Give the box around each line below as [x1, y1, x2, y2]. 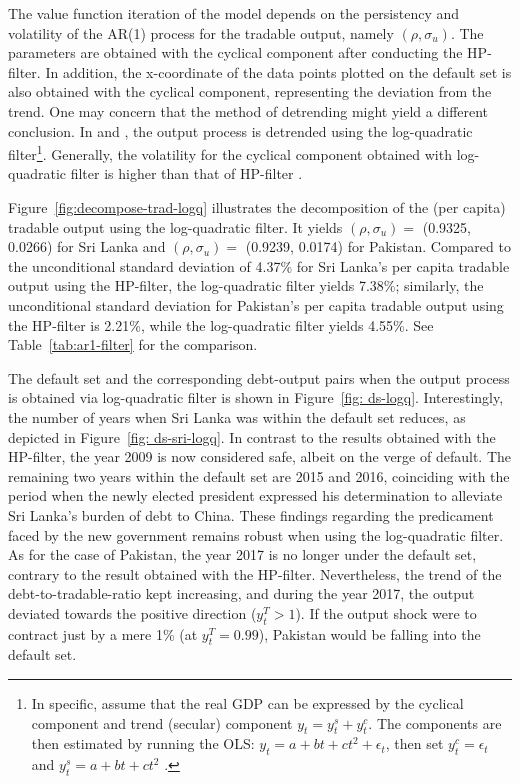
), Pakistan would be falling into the [258, 623, 481, 644]
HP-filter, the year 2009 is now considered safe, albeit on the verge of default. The [8, 446, 512, 467]
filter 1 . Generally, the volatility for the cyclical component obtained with [8, 141, 452, 164]
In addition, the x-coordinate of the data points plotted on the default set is [45, 61, 512, 82]
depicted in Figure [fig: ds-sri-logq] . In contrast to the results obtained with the [8, 426, 496, 447]
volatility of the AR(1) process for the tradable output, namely [8, 22, 394, 43]
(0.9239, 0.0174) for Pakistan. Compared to [245, 236, 511, 257]
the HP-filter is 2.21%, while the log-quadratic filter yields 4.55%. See [8, 314, 434, 335]
